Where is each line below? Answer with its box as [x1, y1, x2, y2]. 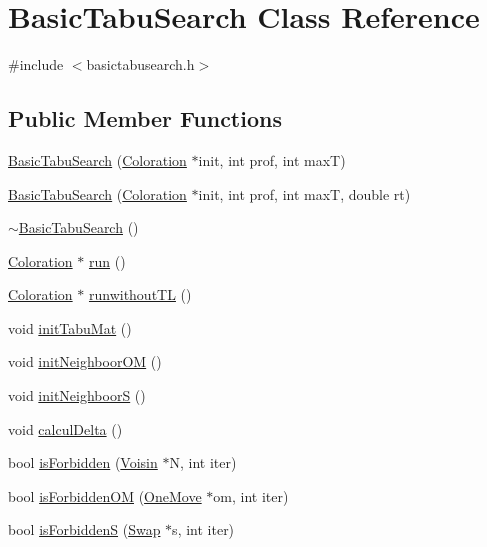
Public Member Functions [8, 103, 282, 134]
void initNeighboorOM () [8, 351, 162, 372]
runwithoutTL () [88, 284, 192, 305]
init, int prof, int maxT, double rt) [198, 183, 411, 204]
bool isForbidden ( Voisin [8, 452, 158, 473]
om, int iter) [213, 485, 289, 506]
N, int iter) [169, 452, 237, 473]
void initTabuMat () [8, 317, 132, 338]
